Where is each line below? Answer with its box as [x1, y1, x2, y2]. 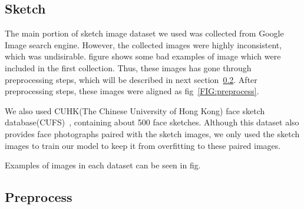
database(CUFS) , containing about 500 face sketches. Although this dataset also [5, 116, 299, 128]
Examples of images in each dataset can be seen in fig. [5, 159, 201, 171]
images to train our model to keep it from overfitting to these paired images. [5, 139, 281, 151]
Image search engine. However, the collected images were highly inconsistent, [5, 38, 282, 51]
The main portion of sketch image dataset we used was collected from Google [5, 27, 284, 39]
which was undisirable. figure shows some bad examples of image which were [5, 50, 281, 62]
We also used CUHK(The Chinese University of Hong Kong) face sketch [5, 104, 265, 117]
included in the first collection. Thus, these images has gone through [5, 61, 252, 74]
